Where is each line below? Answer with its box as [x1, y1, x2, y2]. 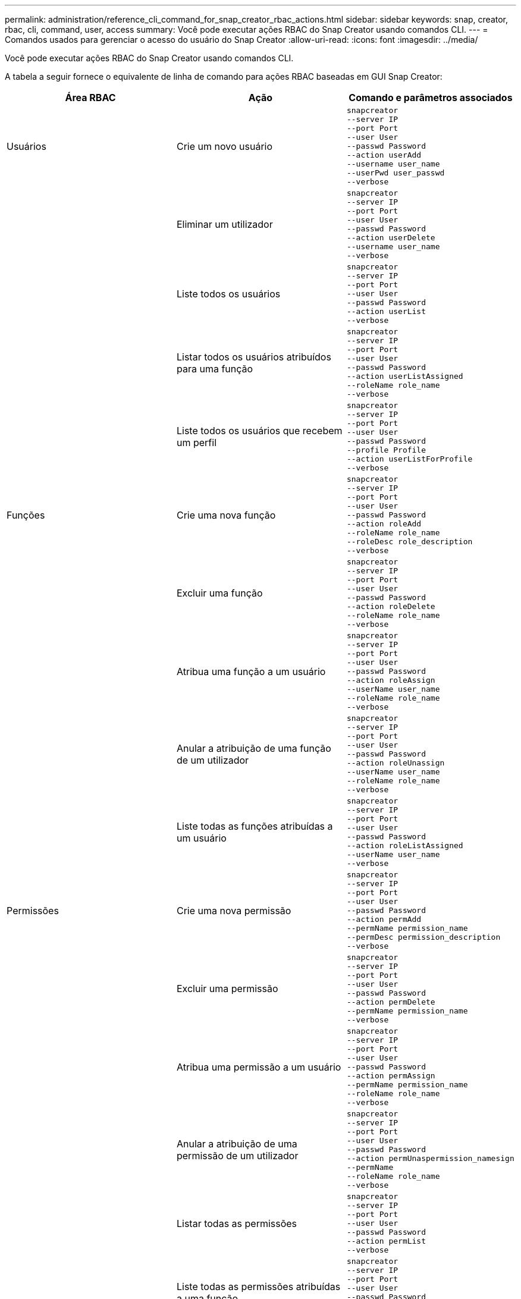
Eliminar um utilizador [176, 218, 273, 230]
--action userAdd [346, 150, 422, 159]
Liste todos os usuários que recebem [176, 425, 343, 437]
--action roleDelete [346, 602, 435, 611]
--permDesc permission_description [346, 933, 501, 942]
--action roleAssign [346, 676, 435, 685]
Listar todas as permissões [176, 1217, 297, 1229]
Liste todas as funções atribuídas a [176, 820, 333, 832]
